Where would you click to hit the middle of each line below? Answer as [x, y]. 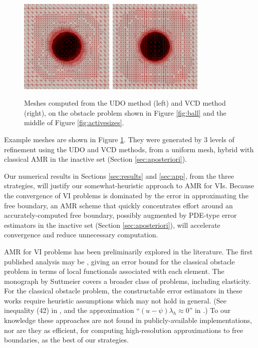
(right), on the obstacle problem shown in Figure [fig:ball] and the [125, 112]
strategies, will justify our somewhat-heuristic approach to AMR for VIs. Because [129, 186]
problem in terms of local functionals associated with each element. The [114, 271]
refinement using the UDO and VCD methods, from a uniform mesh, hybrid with [129, 149]
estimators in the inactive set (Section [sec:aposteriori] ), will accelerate [112, 225]
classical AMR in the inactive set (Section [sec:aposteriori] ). [96, 159]
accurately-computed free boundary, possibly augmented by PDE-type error [120, 215]
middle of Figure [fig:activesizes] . [74, 122]
